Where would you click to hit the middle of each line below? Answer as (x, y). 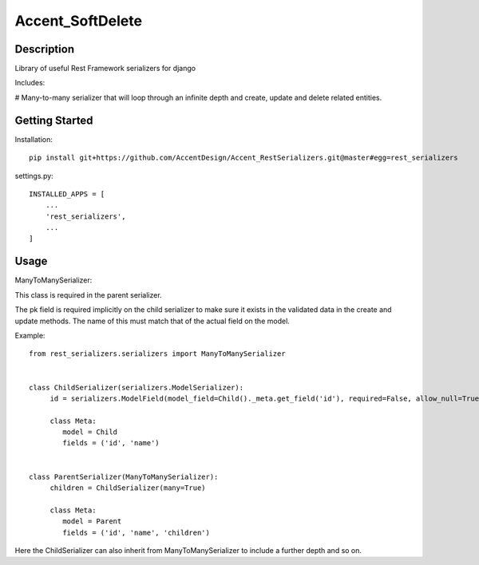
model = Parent (92, 522)
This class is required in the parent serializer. (89, 294)
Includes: (30, 83)
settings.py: (34, 176)
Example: (30, 335)
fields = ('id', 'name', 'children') (137, 532)
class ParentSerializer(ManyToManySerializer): (124, 476)
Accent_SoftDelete (79, 21)
